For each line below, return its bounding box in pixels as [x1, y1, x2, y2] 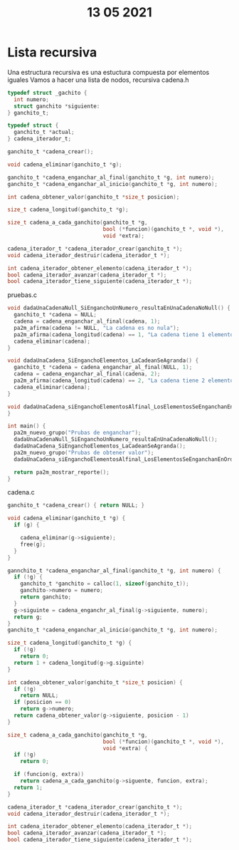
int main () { [7, 423, 46, 430]
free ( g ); [20, 541, 46, 548]
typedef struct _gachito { [7, 89, 87, 96]
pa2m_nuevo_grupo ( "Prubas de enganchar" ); [14, 429, 142, 437]
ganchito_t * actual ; [14, 129, 75, 136]
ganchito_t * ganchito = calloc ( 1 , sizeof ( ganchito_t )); [20, 580, 190, 588]
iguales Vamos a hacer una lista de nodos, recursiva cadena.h [7, 76, 190, 84]
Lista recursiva [7, 44, 97, 61]
